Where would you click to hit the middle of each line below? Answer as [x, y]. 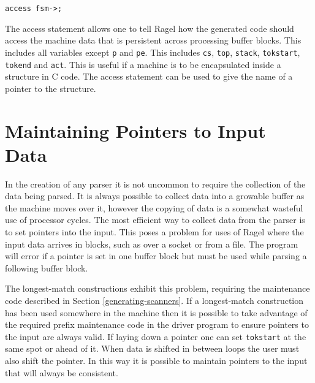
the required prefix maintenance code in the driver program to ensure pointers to [157, 324]
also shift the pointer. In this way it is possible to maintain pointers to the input [156, 361]
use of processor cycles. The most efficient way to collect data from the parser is [155, 220]
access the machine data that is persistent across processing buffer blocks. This [153, 40]
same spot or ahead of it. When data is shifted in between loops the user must [152, 348]
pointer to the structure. [51, 88]
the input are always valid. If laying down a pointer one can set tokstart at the [156, 336]
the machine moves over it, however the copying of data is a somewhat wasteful [154, 207]
